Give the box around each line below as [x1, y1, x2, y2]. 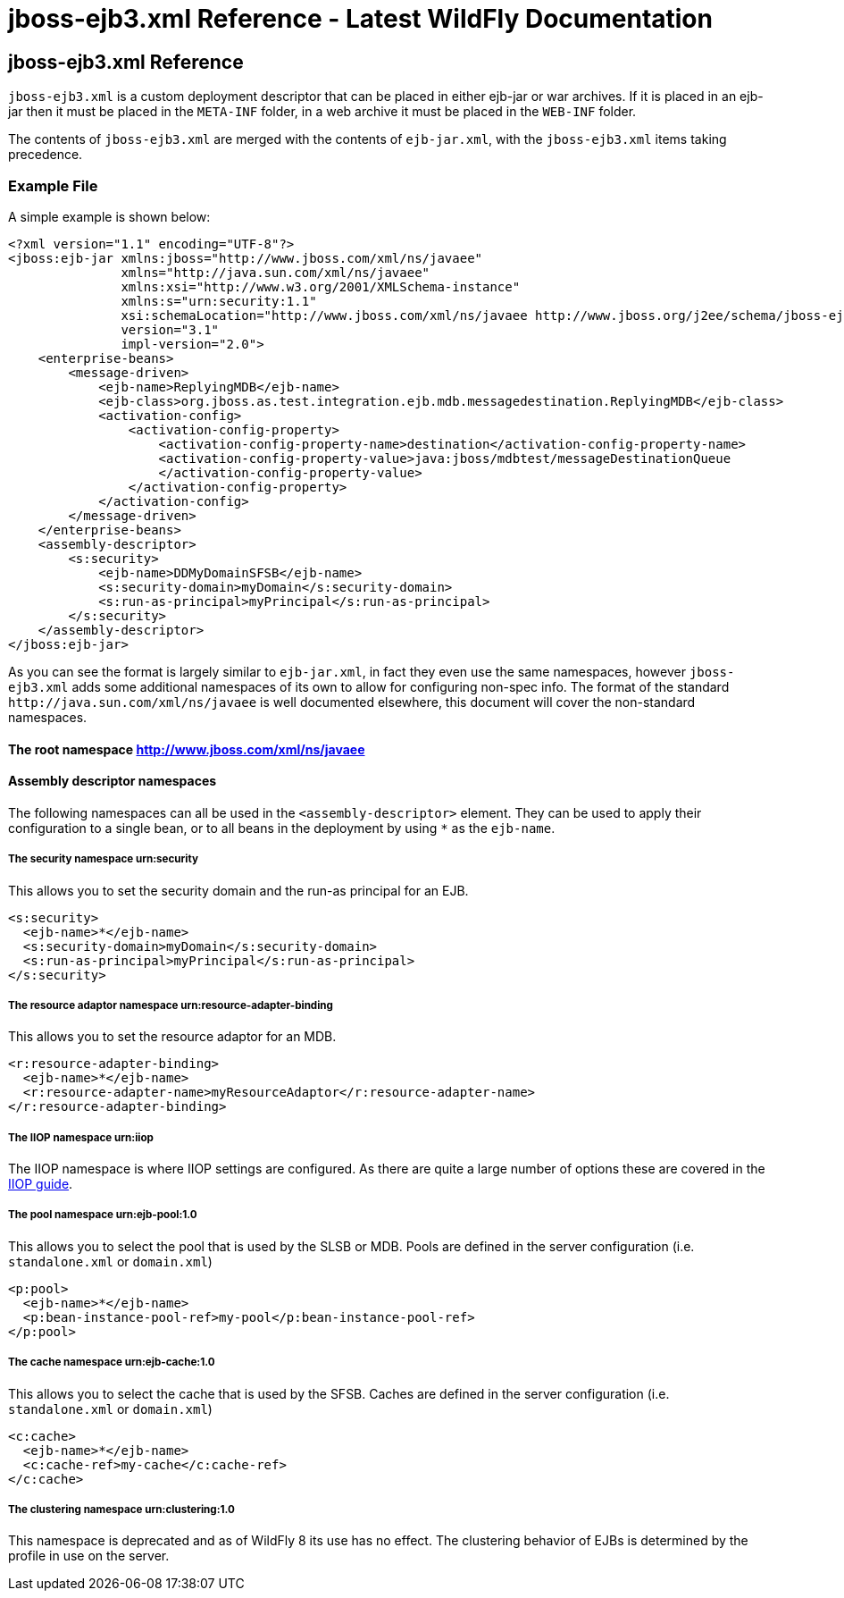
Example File [8, 176, 98, 195]
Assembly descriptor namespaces [8, 773, 217, 789]
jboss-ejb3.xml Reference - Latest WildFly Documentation [8, 4, 713, 34]
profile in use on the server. [8, 1548, 170, 1564]
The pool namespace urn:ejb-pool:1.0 [8, 1208, 197, 1222]
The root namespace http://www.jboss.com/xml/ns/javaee [8, 741, 365, 757]
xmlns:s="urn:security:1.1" [121, 293, 317, 308]
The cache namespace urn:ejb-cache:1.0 [8, 1356, 215, 1369]
